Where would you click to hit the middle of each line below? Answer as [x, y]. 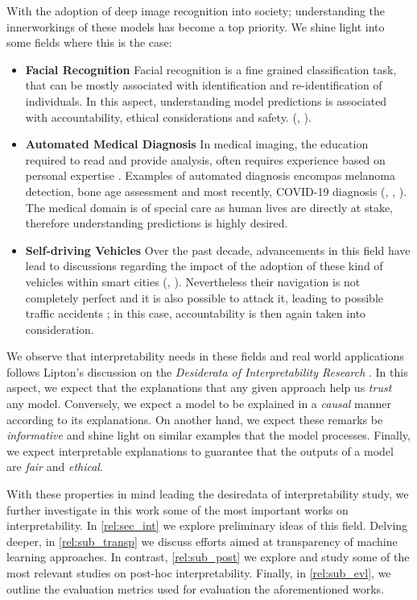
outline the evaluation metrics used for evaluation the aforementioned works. [195, 588]
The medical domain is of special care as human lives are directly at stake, [209, 207]
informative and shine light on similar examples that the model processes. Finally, [208, 435]
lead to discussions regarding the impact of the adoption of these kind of [204, 266]
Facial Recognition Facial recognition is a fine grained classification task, [211, 69]
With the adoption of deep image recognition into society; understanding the [196, 10]
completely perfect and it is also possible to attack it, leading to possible [204, 297]
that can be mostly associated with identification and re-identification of [204, 85]
